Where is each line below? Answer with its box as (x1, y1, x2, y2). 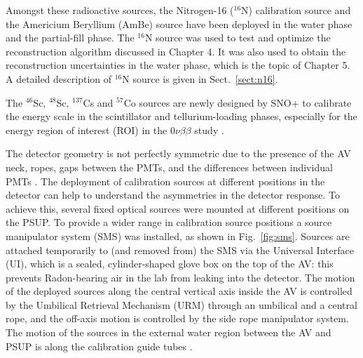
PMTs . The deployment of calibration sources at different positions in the (6, 173, 325, 188)
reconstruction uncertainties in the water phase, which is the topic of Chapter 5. (6, 58, 350, 72)
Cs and (83, 95, 114, 110)
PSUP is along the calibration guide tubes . (6, 338, 193, 353)
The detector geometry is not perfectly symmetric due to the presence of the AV (6, 146, 351, 161)
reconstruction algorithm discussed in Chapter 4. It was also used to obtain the (6, 44, 346, 58)
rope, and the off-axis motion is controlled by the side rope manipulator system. (6, 311, 349, 326)
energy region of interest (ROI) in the (6, 122, 167, 137)
